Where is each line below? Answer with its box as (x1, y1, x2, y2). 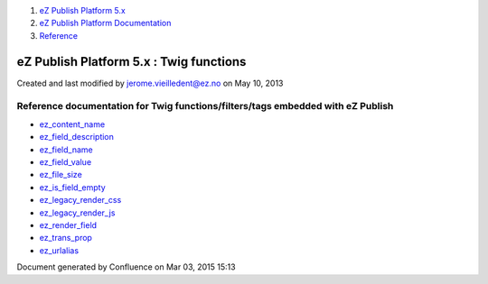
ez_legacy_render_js (39, 207, 116, 218)
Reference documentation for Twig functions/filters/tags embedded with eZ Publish (16, 100, 394, 113)
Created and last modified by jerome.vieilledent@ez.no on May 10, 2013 (16, 78, 284, 88)
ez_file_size (39, 169, 83, 180)
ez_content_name (39, 118, 106, 130)
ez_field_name (39, 144, 94, 155)
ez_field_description (39, 132, 115, 142)
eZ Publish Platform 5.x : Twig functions (16, 54, 247, 69)
